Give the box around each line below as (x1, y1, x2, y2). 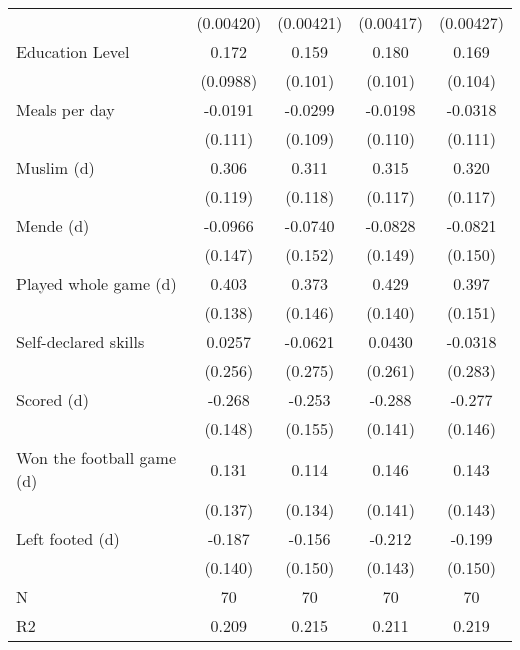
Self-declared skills (16, 330, 145, 353)
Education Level (16, 40, 130, 63)
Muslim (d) (16, 156, 95, 179)
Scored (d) (16, 388, 89, 411)
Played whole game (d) (16, 272, 177, 295)
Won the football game (16, 446, 177, 469)
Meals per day (16, 98, 115, 121)
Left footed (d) (16, 527, 120, 550)
